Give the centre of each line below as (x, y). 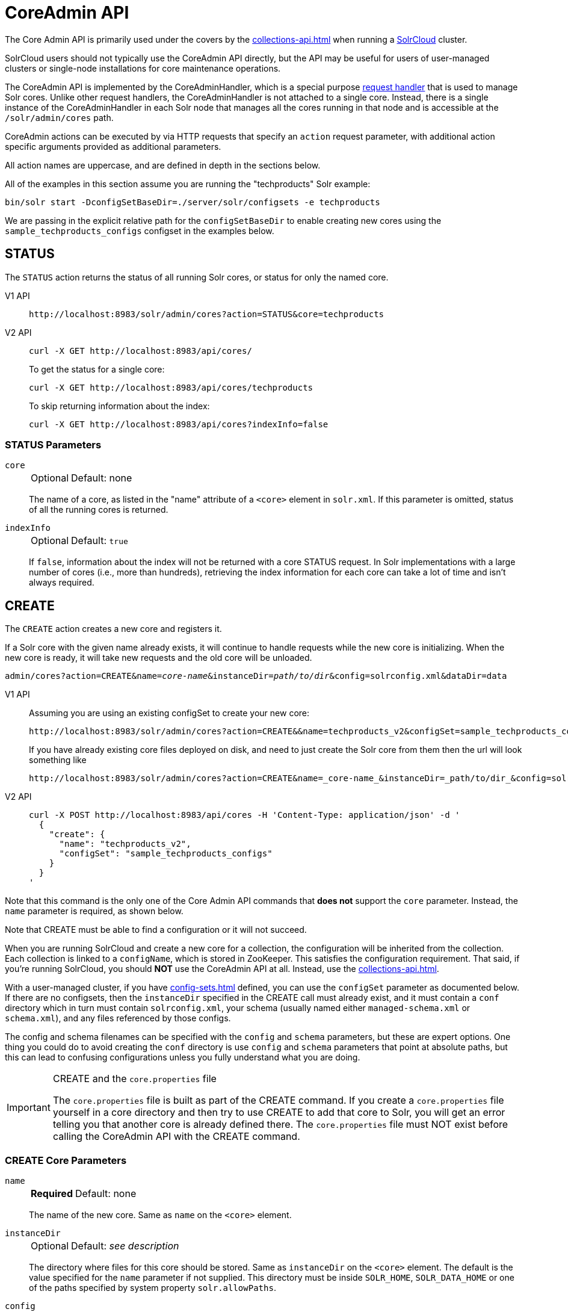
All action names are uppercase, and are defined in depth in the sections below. (163, 165)
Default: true (100, 541)
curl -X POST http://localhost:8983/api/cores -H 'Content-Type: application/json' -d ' (245, 815)
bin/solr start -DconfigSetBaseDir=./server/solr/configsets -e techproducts (193, 202)
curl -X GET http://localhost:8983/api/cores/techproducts (171, 387)
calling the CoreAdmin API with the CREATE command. (176, 1137)
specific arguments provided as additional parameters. (113, 146)
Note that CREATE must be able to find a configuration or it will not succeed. (156, 930)
